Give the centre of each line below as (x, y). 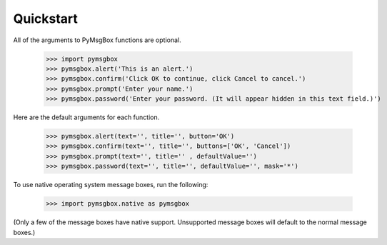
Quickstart (46, 19)
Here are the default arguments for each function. (86, 117)
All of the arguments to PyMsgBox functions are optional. (97, 40)
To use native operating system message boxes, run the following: (111, 185)
